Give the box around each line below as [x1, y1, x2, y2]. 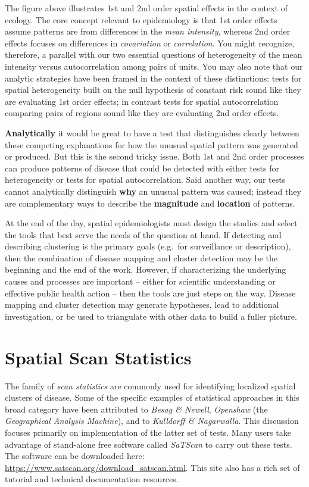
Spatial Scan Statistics [5, 345, 192, 369]
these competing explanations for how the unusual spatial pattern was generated [5, 138, 298, 151]
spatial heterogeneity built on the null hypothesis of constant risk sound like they [5, 83, 301, 96]
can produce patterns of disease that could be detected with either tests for [5, 161, 279, 174]
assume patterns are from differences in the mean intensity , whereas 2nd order [5, 25, 291, 38]
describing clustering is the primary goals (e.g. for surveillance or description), [5, 240, 291, 252]
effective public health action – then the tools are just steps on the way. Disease [5, 286, 296, 299]
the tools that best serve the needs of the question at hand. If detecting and [5, 228, 282, 241]
